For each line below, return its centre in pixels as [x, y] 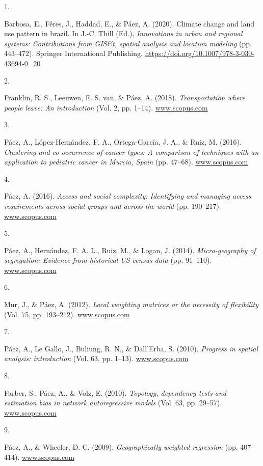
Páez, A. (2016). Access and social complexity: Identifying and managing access [128, 196]
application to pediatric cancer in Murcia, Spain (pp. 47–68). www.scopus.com [126, 162]
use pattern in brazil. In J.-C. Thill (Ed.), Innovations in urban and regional [123, 33]
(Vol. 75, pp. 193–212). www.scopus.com [67, 314]
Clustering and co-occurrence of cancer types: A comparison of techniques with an [131, 152]
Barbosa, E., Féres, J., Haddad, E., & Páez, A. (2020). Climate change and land [129, 23]
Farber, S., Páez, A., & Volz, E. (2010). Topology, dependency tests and [115, 392]
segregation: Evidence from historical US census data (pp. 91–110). [108, 260]
